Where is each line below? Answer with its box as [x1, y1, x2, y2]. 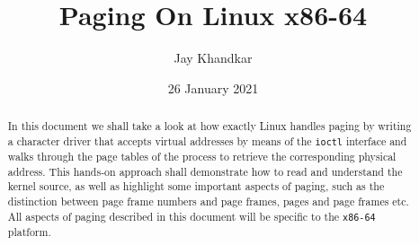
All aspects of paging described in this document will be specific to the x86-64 [7, 208, 376, 223]
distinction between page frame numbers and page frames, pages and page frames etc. [7, 193, 409, 208]
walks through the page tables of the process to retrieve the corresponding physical [7, 148, 397, 163]
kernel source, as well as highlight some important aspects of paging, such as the [7, 179, 385, 194]
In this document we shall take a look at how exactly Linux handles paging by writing [7, 118, 412, 134]
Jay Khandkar [174, 48, 253, 67]
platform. [7, 223, 51, 239]
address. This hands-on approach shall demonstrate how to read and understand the [7, 163, 403, 179]
